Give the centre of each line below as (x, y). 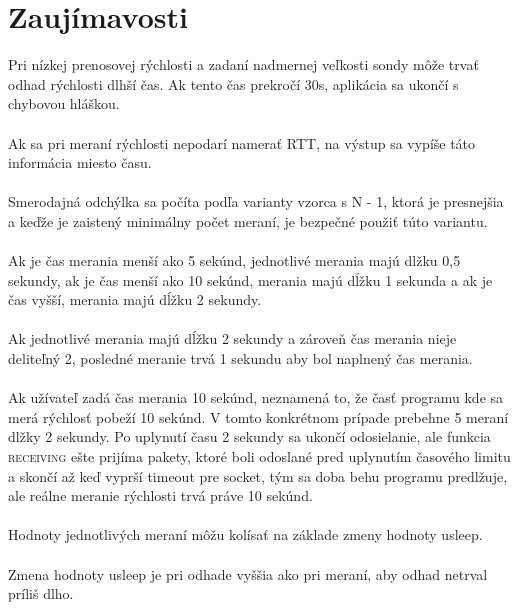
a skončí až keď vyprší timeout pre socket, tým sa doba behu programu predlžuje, (258, 475)
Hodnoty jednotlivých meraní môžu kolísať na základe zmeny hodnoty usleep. (245, 534)
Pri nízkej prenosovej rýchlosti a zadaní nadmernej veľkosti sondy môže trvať (243, 64)
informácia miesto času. (80, 162)
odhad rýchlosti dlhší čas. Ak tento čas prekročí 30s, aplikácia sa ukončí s (233, 83)
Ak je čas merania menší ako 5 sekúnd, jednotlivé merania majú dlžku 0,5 (234, 260)
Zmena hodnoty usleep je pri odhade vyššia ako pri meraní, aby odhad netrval (248, 573)
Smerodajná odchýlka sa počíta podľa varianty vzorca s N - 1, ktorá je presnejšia (256, 201)
